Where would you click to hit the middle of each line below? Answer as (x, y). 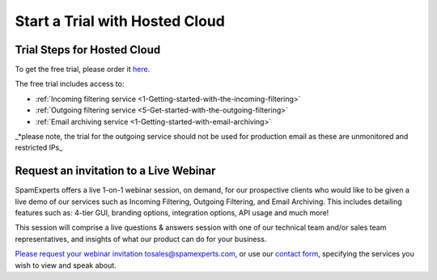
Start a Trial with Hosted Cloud (120, 21)
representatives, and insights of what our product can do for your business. (141, 239)
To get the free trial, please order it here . (83, 70)
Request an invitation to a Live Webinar (115, 171)
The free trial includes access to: (70, 84)
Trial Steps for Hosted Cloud (88, 50)
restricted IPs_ (39, 148)
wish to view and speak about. (66, 265)
